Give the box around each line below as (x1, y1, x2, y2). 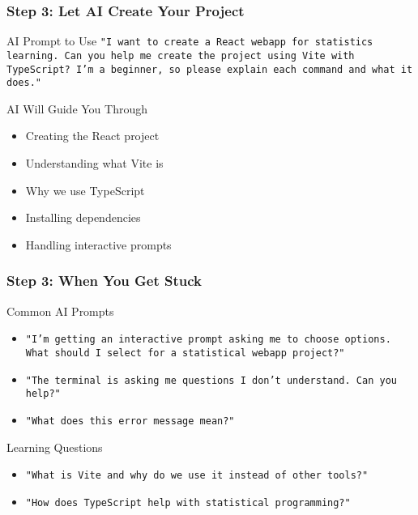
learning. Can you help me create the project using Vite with (6, 49, 355, 62)
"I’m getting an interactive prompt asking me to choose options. (25, 334, 391, 346)
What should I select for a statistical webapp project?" (25, 347, 345, 359)
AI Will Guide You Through (6, 100, 148, 117)
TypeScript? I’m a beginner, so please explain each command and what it (6, 63, 413, 75)
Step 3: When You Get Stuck (6, 270, 202, 291)
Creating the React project (25, 127, 160, 144)
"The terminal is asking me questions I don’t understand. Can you (25, 374, 397, 386)
